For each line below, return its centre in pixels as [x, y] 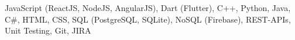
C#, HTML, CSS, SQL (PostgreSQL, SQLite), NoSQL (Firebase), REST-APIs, [148, 19]
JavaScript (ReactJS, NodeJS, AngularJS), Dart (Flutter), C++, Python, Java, [148, 8]
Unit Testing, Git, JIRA [48, 30]
